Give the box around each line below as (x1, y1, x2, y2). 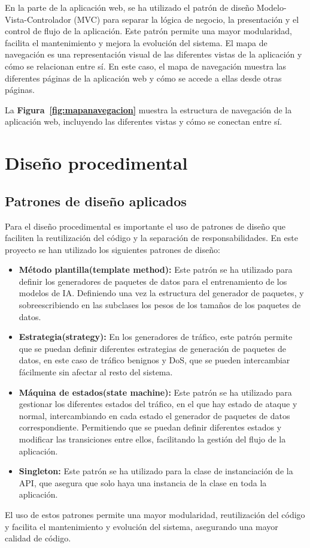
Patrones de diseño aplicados (5, 191, 187, 210)
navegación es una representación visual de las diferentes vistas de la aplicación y (5, 48, 302, 61)
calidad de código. (5, 532, 71, 544)
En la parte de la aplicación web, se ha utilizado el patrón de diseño (5, 1, 254, 13)
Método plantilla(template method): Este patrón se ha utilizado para (19, 263, 293, 276)
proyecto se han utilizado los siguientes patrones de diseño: (5, 243, 220, 255)
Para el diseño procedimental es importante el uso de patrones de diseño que (5, 219, 285, 232)
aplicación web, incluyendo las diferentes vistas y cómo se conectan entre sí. (5, 115, 282, 128)
